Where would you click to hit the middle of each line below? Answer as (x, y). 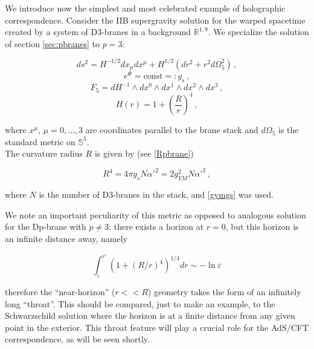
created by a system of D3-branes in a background (98, 32)
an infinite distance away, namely (66, 239)
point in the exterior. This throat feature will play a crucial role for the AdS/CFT (157, 327)
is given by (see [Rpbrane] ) (144, 153)
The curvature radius (44, 153)
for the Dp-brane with (46, 227)
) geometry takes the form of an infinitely (224, 291)
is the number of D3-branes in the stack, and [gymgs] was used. (156, 194)
